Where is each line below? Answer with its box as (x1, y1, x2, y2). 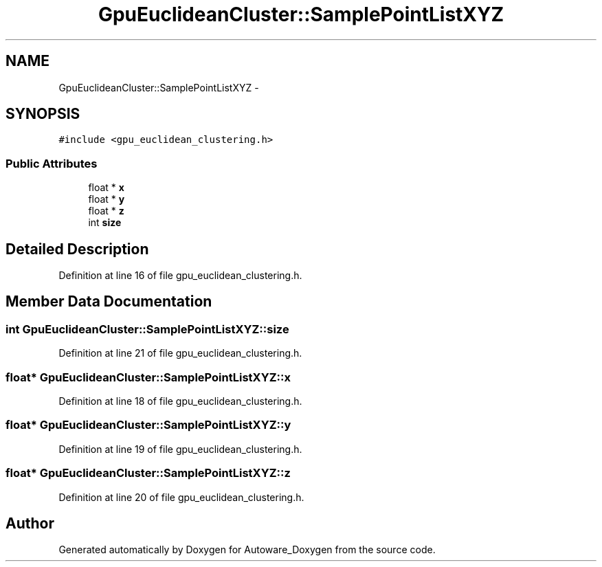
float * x (88, 181, 124, 194)
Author (5, 514, 54, 532)
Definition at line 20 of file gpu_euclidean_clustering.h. (58, 491, 304, 503)
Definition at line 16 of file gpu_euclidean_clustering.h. (58, 269, 302, 282)
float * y (88, 193, 125, 205)
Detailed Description (5, 240, 149, 258)
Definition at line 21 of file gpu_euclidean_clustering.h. (58, 347, 302, 359)
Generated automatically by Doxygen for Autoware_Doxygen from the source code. (58, 544, 436, 556)
